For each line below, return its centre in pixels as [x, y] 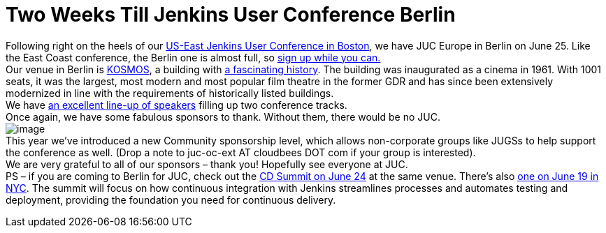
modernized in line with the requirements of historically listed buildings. [170, 93]
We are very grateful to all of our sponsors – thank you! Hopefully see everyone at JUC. [207, 164]
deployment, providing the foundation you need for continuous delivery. [171, 200]
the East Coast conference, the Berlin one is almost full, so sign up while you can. [193, 57]
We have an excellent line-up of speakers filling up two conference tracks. [176, 105]
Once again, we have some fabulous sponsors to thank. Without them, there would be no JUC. [223, 116]
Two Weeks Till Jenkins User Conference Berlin [231, 15]
